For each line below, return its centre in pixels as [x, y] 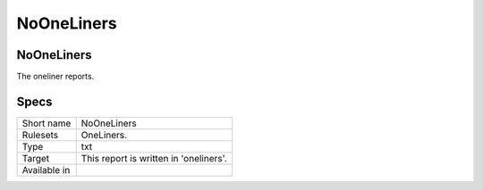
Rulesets [40, 135]
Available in [46, 169]
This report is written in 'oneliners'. [154, 158]
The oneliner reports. [55, 77]
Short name [47, 123]
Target [36, 158]
